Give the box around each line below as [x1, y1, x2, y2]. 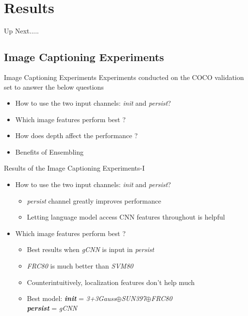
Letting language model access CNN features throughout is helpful [27, 212, 225, 222]
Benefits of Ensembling [15, 146, 83, 157]
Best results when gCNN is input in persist [27, 244, 154, 254]
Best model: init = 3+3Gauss [27, 293, 116, 303]
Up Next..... [4, 26, 39, 36]
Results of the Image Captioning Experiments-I [4, 163, 145, 173]
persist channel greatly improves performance [27, 195, 161, 205]
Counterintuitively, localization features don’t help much [27, 277, 195, 287]
